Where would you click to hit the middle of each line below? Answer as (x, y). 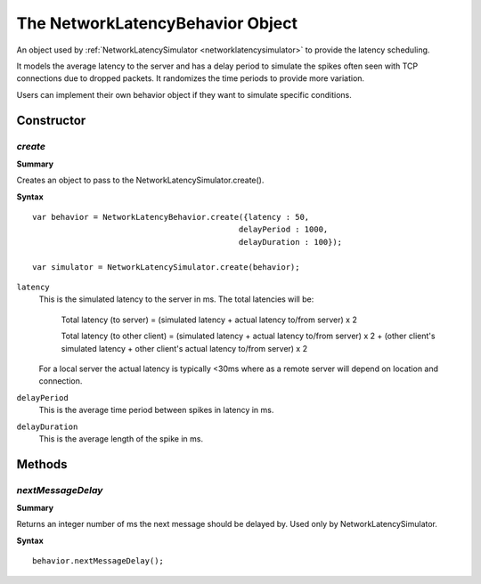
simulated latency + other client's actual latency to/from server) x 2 (184, 348)
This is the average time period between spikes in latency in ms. (156, 410)
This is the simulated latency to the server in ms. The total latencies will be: (176, 299)
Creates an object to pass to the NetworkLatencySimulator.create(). (140, 180)
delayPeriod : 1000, (283, 230)
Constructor (51, 120)
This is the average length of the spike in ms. (121, 438)
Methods (42, 464)
